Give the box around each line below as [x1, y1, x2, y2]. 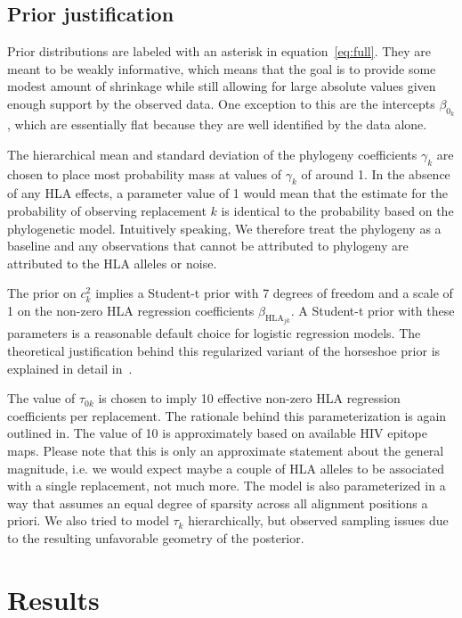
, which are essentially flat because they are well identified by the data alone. [7, 115, 427, 134]
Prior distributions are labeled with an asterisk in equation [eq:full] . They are [7, 42, 432, 61]
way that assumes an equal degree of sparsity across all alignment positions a [7, 493, 428, 512]
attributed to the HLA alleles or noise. [7, 253, 217, 272]
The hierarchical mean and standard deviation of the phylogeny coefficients [7, 144, 417, 163]
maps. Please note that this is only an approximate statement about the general [7, 441, 444, 459]
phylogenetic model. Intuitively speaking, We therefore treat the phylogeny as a [7, 218, 442, 237]
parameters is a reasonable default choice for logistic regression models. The [7, 324, 421, 342]
